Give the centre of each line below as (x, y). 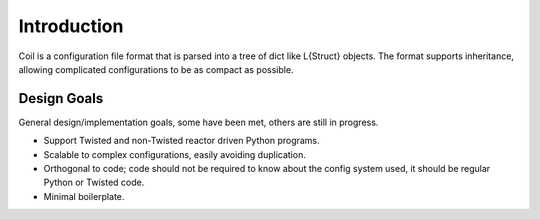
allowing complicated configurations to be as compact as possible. (156, 69)
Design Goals (61, 98)
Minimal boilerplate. (84, 196)
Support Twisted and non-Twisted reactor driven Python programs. (181, 141)
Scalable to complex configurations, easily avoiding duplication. (175, 154)
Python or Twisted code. (94, 182)
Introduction (71, 26)
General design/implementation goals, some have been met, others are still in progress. (198, 122)
